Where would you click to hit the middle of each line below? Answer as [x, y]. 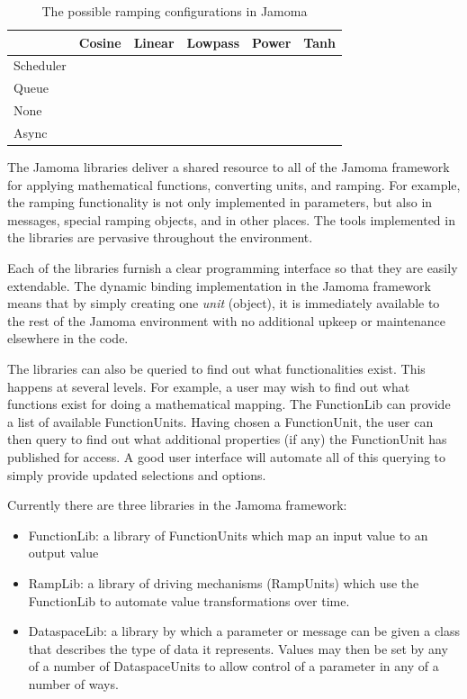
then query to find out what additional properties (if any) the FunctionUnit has [227, 439]
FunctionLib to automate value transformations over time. [189, 600]
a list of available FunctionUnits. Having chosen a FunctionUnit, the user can [220, 421]
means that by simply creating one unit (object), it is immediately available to [224, 303]
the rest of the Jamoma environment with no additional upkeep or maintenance [226, 320]
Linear [154, 42]
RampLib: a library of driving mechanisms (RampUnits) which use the [224, 582]
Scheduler [40, 65]
